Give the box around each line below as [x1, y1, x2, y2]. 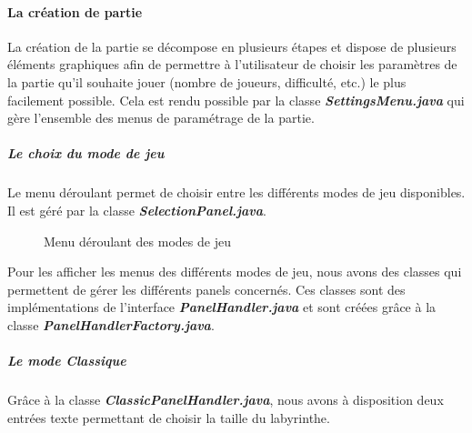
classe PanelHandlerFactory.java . [7, 315, 215, 334]
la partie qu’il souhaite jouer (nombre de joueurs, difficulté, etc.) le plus [7, 72, 407, 91]
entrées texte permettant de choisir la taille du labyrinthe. [7, 408, 330, 427]
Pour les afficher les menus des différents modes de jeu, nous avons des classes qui [7, 262, 462, 281]
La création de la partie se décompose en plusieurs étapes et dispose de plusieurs [7, 36, 457, 55]
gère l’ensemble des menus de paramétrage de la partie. [7, 108, 315, 127]
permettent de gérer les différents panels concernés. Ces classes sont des [7, 279, 406, 298]
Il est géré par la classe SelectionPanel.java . [7, 200, 266, 219]
